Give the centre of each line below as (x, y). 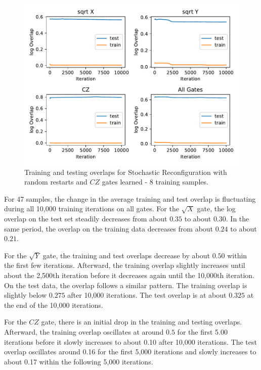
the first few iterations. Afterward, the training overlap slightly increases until (125, 265)
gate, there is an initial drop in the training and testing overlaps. (142, 322)
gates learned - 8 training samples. (155, 182)
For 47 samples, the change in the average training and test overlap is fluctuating (130, 198)
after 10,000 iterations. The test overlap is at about (147, 295)
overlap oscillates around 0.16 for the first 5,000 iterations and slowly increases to (130, 352)
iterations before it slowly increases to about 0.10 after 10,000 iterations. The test (130, 341)
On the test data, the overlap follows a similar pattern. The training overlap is (126, 285)
